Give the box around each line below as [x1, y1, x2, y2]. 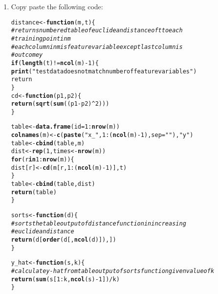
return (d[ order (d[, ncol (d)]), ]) [11, 236, 116, 243]
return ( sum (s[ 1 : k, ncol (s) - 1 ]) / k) [11, 275, 120, 283]
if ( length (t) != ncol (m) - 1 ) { [11, 59, 99, 67]
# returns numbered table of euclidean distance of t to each [11, 27, 183, 34]
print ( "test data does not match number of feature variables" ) [11, 68, 197, 75]
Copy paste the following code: [11, 1, 103, 11]
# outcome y [11, 51, 43, 59]
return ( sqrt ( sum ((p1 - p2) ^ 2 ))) [11, 100, 109, 108]
